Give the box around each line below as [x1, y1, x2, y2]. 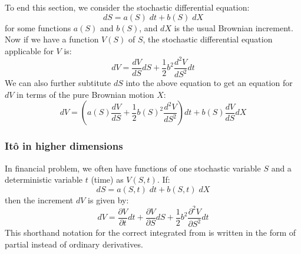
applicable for [5, 44, 54, 57]
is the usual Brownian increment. [174, 21, 293, 34]
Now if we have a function [5, 33, 99, 45]
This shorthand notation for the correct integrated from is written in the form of [5, 226, 296, 239]
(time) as [91, 173, 124, 186]
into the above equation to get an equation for [125, 77, 293, 89]
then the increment [5, 193, 74, 206]
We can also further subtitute [5, 77, 111, 89]
